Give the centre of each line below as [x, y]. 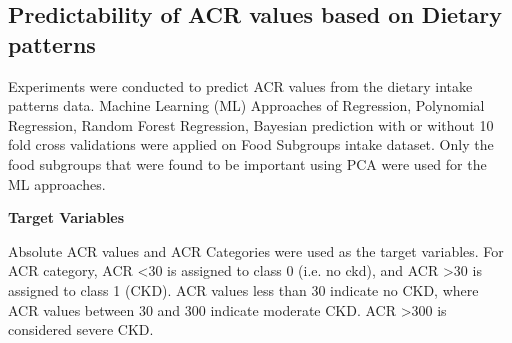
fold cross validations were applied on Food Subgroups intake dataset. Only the [251, 144]
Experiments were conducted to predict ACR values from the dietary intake [240, 85]
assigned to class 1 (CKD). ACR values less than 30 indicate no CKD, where [243, 289]
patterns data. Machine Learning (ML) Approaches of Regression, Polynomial [246, 105]
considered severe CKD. [81, 329]
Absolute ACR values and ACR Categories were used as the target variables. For [256, 250]
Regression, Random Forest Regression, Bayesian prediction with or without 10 [251, 124]
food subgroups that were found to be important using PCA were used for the [247, 163]
